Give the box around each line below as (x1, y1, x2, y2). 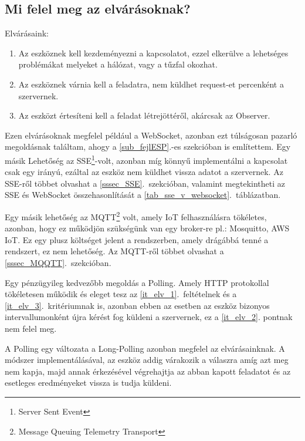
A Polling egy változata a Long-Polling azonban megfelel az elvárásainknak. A (5, 342, 285, 354)
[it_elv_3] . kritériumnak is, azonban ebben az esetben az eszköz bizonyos (5, 299, 270, 311)
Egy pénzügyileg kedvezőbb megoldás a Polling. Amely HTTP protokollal (5, 276, 269, 288)
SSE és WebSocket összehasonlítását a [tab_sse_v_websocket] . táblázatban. (5, 188, 281, 201)
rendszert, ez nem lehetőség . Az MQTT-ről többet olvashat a (5, 245, 224, 257)
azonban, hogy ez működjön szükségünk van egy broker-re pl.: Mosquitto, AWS (5, 222, 290, 234)
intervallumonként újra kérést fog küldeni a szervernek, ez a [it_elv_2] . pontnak (5, 311, 293, 323)
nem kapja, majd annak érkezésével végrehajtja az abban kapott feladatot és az (5, 365, 291, 377)
